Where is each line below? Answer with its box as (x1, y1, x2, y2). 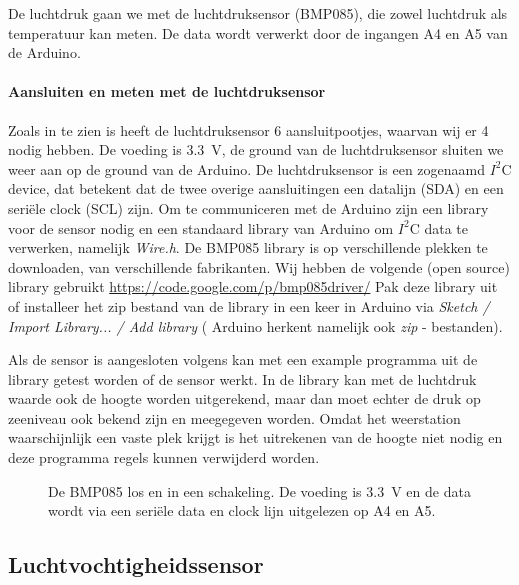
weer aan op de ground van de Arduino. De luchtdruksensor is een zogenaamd (8, 158, 486, 179)
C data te (409, 217, 468, 238)
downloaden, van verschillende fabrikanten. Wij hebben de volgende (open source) (8, 256, 510, 277)
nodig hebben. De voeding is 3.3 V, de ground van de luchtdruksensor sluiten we (8, 139, 504, 160)
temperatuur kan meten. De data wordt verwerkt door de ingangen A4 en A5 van (8, 22, 508, 43)
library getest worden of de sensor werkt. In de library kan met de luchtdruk (8, 368, 477, 389)
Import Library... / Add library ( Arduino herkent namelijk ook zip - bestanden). (8, 315, 503, 336)
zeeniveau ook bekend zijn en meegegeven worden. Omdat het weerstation (8, 407, 461, 428)
